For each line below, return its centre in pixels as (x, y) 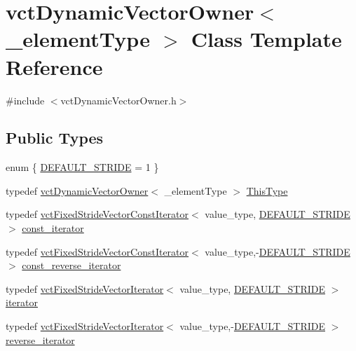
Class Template (266, 39)
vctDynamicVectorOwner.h (118, 100)
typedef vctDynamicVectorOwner (77, 190)
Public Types (55, 138)
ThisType (267, 190)
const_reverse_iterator (71, 265)
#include (25, 100)
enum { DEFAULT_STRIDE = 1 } (82, 167)
